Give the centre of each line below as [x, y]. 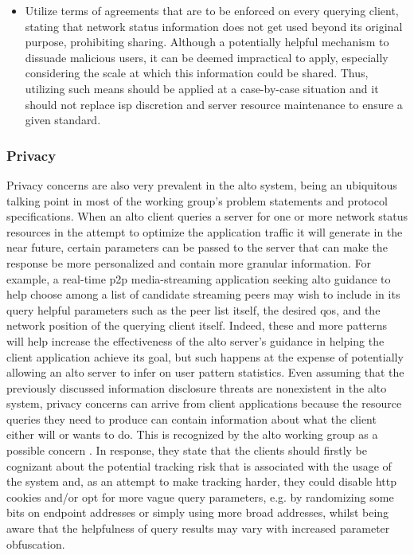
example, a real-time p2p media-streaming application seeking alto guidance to [199, 278]
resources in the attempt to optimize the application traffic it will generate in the [205, 231]
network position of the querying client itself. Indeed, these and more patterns [197, 325]
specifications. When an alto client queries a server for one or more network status [207, 216]
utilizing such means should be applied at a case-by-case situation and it [202, 88]
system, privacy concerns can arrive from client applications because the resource [204, 403]
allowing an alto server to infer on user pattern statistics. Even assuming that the [205, 372]
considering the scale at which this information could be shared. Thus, [197, 73]
